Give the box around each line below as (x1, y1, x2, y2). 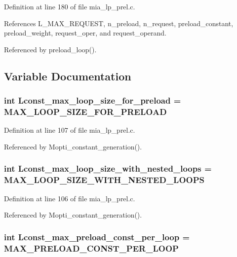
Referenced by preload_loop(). (4, 44, 97, 54)
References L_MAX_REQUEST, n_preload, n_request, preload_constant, (4, 18, 234, 28)
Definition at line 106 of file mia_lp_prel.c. (4, 193, 135, 203)
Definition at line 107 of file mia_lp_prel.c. (4, 125, 135, 135)
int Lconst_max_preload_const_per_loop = (4, 230, 190, 243)
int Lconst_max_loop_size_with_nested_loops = (4, 162, 212, 175)
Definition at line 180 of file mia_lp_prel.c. (4, 1, 135, 11)
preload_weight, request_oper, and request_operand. (4, 28, 166, 38)
